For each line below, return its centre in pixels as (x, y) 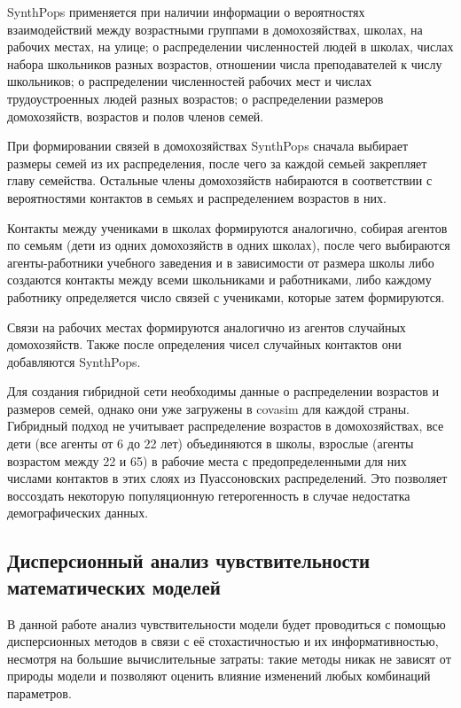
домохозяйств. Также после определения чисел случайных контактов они (204, 344)
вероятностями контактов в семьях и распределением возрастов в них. (197, 197)
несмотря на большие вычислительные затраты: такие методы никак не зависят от (229, 658)
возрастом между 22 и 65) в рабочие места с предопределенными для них (207, 460)
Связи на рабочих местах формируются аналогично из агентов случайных (207, 327)
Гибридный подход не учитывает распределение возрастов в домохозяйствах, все (226, 426)
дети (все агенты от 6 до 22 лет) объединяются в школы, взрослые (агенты (211, 443)
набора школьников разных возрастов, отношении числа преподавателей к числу (225, 63)
